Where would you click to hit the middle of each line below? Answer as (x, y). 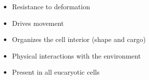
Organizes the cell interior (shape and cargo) (79, 39)
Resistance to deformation (51, 6)
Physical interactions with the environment (76, 55)
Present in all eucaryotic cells (56, 72)
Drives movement (38, 23)
